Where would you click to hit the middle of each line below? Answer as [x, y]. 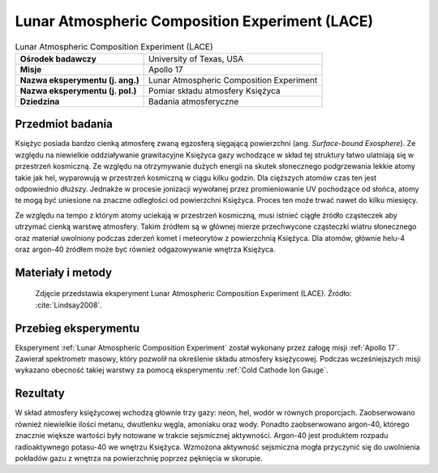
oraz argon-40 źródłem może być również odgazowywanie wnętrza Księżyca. [145, 249]
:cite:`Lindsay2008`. [69, 305]
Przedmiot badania [64, 125]
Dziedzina [40, 101]
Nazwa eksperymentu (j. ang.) [79, 80]
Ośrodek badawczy [58, 58]
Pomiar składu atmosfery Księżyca [214, 91]
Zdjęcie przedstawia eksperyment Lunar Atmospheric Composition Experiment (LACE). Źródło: [193, 294]
